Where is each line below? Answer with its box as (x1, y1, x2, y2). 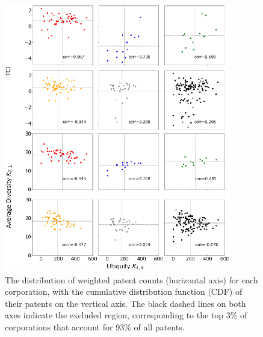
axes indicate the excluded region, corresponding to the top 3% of (5, 309, 247, 321)
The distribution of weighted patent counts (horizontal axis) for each (5, 273, 258, 286)
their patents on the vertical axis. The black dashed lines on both (5, 297, 246, 309)
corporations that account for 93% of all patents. (5, 320, 185, 333)
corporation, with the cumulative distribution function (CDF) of (5, 285, 243, 298)
